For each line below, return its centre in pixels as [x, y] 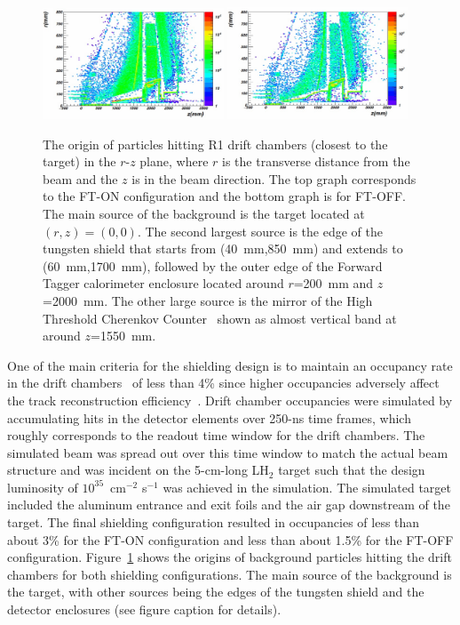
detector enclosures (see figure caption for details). [144, 609]
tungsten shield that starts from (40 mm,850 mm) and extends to [223, 248]
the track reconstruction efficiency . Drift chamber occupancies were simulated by [230, 400]
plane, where [174, 161]
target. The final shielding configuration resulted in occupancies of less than [214, 522]
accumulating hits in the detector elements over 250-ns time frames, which [209, 417]
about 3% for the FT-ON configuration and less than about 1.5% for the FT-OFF [230, 539]
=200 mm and [333, 283]
